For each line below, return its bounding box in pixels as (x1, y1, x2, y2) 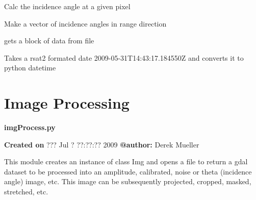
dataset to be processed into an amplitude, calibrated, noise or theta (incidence (4, 166, 252, 177)
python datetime (4, 62, 56, 73)
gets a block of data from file (4, 35, 94, 46)
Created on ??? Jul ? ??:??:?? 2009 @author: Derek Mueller (4, 139, 199, 149)
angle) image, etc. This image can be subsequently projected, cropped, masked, (4, 176, 251, 187)
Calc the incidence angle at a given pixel (4, 1, 131, 11)
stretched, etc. (4, 186, 48, 197)
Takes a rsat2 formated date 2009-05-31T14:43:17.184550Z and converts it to (4, 52, 244, 63)
